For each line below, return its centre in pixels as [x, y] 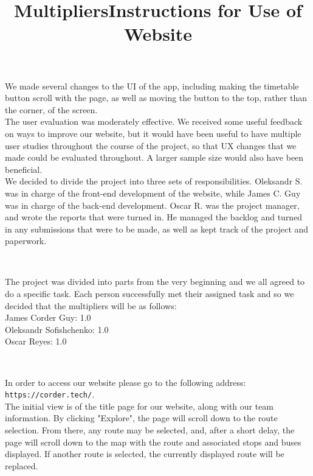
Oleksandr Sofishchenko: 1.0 [57, 329]
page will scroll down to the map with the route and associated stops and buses [153, 442]
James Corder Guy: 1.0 [48, 317]
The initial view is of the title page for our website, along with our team [139, 406]
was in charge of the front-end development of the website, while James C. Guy [153, 193]
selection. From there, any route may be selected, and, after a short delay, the [150, 430]
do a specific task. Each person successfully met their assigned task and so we [150, 294]
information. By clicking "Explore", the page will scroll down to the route [141, 418]
